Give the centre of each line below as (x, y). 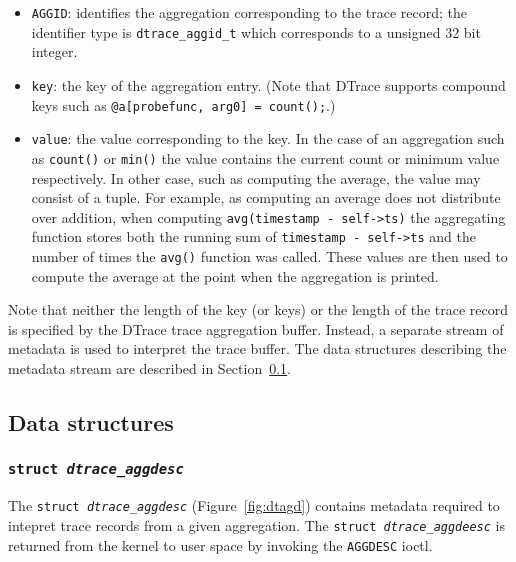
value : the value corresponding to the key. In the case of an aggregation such (268, 138)
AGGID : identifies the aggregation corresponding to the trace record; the (249, 12)
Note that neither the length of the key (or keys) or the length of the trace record (258, 309)
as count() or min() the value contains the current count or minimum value (265, 157)
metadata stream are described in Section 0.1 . (150, 368)
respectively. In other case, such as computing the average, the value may (256, 177)
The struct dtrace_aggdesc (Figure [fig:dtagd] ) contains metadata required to (254, 505)
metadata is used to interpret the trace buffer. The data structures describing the (257, 348)
